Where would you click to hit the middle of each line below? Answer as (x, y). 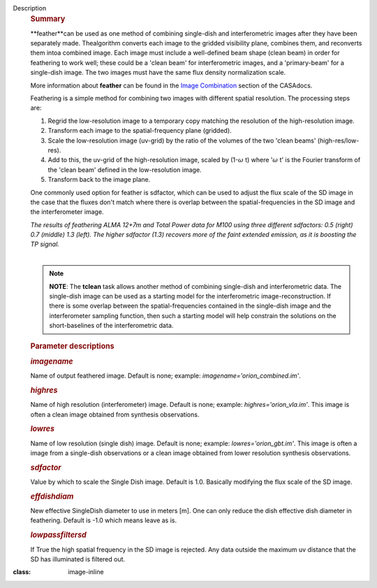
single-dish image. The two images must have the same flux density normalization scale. (158, 73)
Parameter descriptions (72, 346)
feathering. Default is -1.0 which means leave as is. (104, 520)
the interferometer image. (67, 212)
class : (22, 572)
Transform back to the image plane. (99, 180)
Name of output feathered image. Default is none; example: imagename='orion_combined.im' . (166, 376)
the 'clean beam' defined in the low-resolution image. (125, 170)
